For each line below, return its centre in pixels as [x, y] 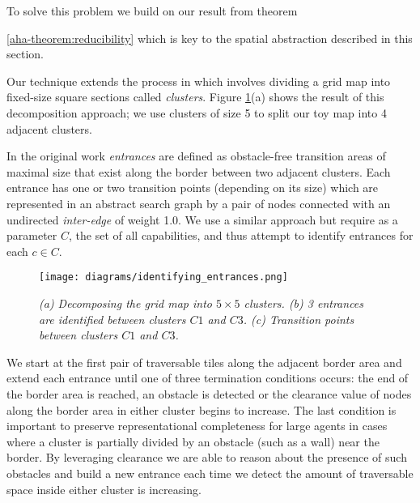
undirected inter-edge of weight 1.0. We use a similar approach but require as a [202, 219]
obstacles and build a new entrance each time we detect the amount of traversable [210, 473]
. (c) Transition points [299, 319]
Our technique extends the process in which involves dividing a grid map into [199, 81]
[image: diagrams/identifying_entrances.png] [163, 277]
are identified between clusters [112, 319]
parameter [32, 235]
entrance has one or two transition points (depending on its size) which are [193, 188]
